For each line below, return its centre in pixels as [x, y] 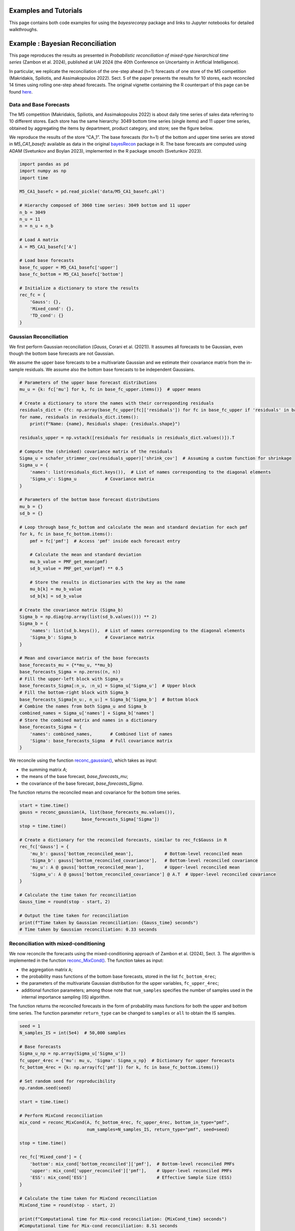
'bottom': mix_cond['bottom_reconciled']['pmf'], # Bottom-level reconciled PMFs [132, 1164]
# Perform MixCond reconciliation [61, 1116]
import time [34, 178]
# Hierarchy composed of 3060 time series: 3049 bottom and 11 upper [105, 205]
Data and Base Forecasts [39, 104]
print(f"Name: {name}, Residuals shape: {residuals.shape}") [105, 424]
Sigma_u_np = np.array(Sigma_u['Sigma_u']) [73, 1053]
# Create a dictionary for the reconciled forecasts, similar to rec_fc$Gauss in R [123, 840]
